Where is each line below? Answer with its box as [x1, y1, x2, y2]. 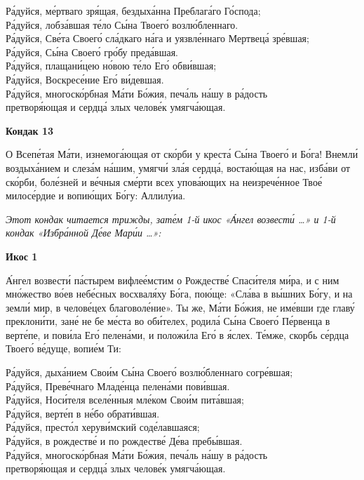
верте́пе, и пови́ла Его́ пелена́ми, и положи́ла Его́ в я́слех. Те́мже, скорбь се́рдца [6, 327, 349, 342]
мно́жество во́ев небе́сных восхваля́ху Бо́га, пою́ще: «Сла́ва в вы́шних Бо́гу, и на [6, 286, 353, 301]
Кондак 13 [6, 123, 54, 138]
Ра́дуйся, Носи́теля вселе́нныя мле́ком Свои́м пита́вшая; [6, 392, 244, 407]
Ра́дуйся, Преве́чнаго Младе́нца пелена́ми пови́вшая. [6, 378, 230, 393]
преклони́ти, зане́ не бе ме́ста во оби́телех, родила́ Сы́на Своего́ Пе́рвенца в [6, 314, 330, 328]
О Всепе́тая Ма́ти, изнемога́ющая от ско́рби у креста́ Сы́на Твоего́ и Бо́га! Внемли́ [6, 147, 358, 161]
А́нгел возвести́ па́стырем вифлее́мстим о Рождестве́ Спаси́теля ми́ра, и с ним [6, 272, 339, 287]
